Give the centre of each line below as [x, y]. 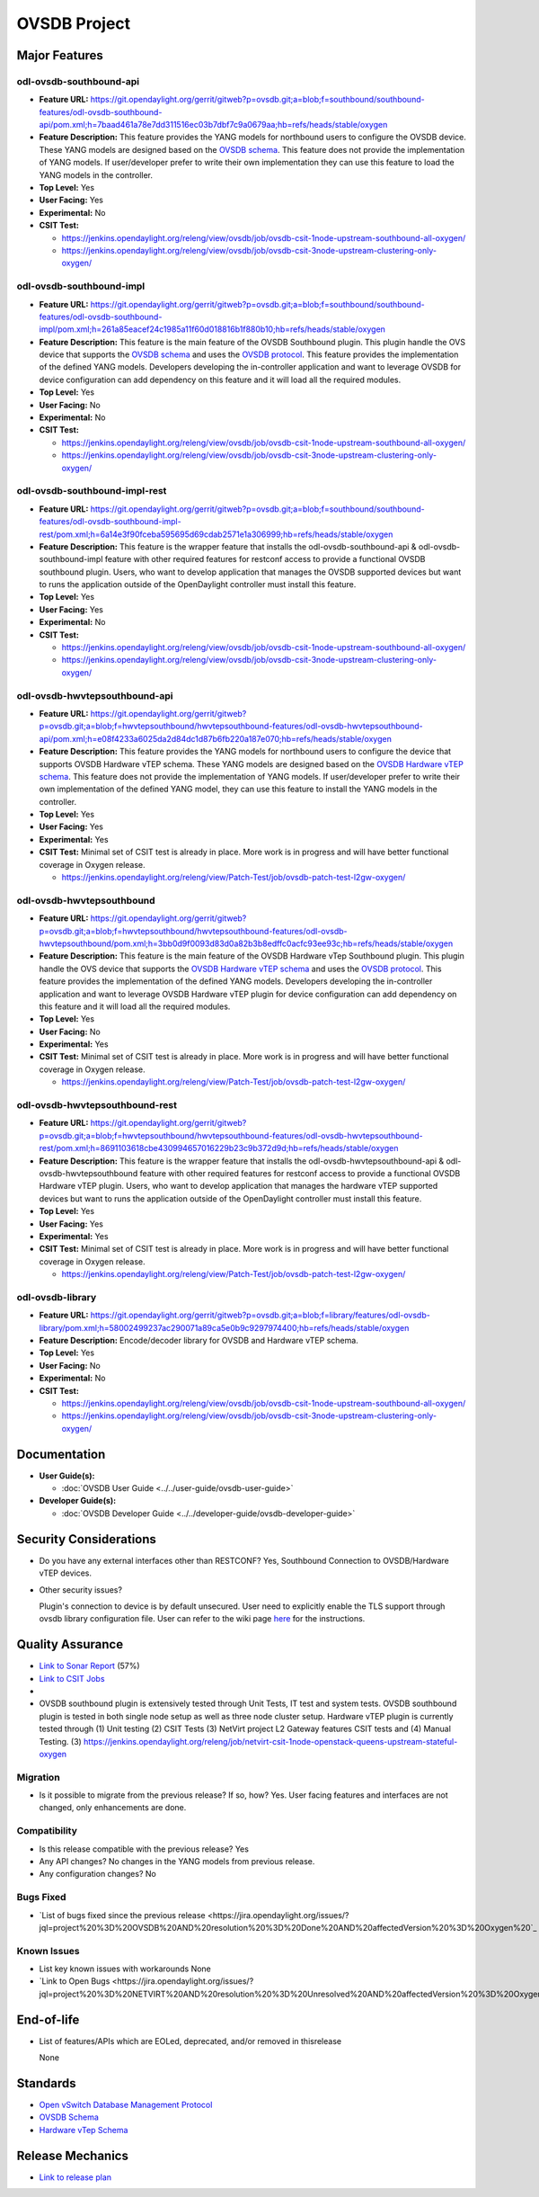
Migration [38, 1777]
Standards [46, 2083]
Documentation [61, 1454]
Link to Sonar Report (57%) [89, 1666]
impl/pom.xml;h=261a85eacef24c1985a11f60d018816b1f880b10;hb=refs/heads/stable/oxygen [212, 329]
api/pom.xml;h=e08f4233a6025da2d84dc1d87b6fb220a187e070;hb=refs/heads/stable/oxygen [216, 738]
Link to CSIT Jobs [72, 1678]
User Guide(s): [67, 1476]
